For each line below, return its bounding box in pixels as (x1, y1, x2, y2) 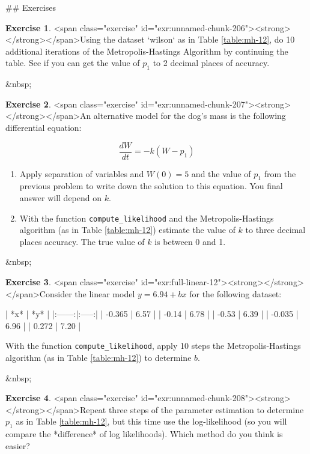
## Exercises (5, 1, 56, 13)
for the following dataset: (189, 287, 282, 300)
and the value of (191, 167, 251, 180)
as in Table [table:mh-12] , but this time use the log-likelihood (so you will (16, 415, 287, 428)
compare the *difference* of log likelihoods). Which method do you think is (5, 428, 283, 440)
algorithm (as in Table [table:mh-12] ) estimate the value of (19, 223, 236, 236)
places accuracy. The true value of (19, 235, 145, 247)
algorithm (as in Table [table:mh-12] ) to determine (5, 351, 192, 364)
